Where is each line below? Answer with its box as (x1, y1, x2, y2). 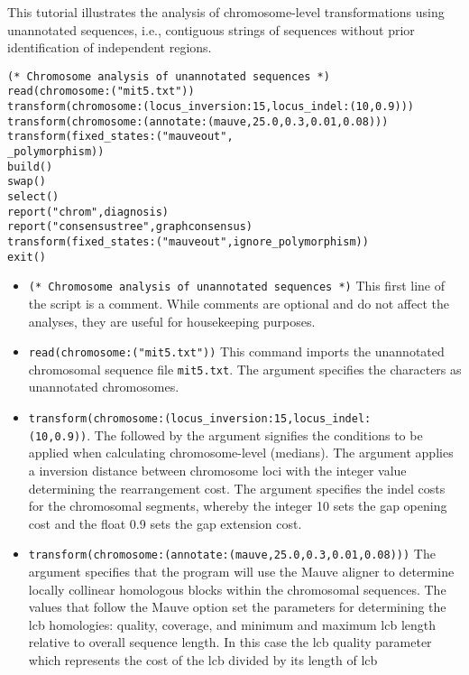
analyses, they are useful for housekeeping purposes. (28, 311, 316, 330)
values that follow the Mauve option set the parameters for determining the (28, 597, 446, 616)
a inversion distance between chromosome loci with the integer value (28, 460, 407, 479)
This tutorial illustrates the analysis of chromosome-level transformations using (7, 3, 445, 21)
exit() (7, 250, 46, 264)
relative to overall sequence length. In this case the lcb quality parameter (28, 633, 432, 652)
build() (7, 160, 53, 173)
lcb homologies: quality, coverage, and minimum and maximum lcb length (28, 615, 437, 633)
